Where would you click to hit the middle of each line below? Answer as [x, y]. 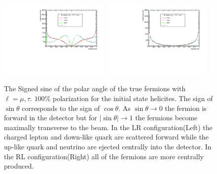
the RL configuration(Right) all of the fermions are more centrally [104, 156]
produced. [19, 166]
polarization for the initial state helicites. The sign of [133, 98]
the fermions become [166, 118]
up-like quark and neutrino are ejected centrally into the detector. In [108, 146]
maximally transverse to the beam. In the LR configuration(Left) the [108, 127]
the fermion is [186, 108]
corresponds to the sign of [61, 108]
